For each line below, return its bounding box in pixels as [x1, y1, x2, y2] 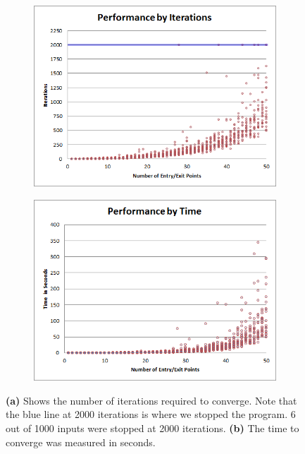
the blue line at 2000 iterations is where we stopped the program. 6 [6, 407, 296, 422]
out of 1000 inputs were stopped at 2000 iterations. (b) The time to [6, 420, 299, 435]
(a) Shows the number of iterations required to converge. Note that [6, 393, 297, 407]
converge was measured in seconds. [6, 434, 156, 449]
